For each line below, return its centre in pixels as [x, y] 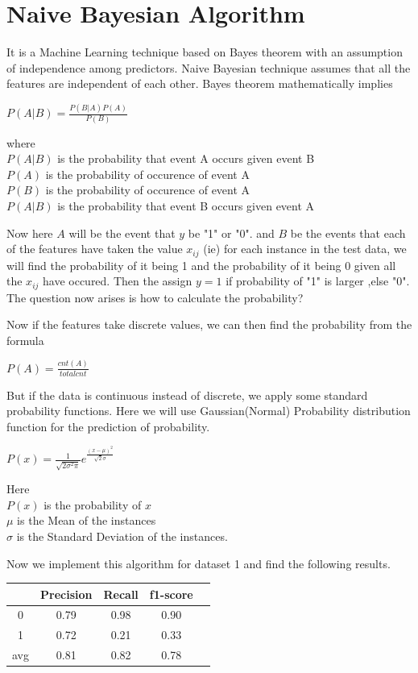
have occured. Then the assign [118, 281]
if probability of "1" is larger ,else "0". [318, 281]
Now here [30, 233]
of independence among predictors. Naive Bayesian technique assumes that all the [209, 67]
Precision [66, 594]
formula [25, 340]
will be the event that [122, 233]
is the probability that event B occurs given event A [186, 205]
